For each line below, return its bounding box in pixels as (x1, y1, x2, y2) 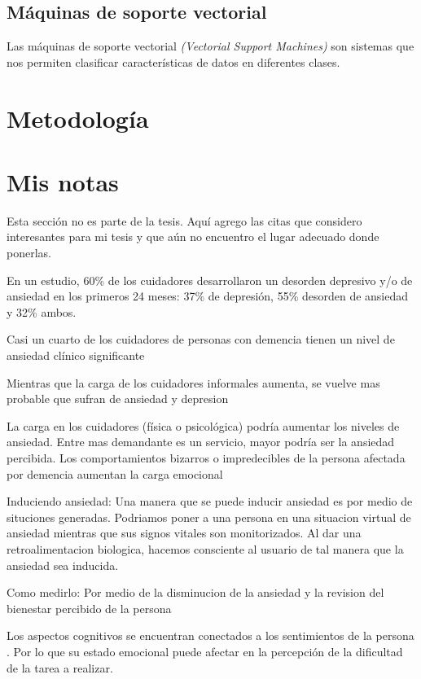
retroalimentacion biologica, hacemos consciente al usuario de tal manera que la (7, 540, 404, 557)
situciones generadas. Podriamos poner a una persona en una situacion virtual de (7, 508, 411, 525)
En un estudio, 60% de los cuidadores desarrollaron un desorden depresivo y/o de (7, 271, 413, 288)
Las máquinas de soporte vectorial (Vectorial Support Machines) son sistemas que (7, 37, 414, 55)
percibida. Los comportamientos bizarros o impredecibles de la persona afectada (7, 449, 406, 467)
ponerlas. (7, 244, 51, 261)
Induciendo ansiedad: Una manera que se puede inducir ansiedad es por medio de (7, 493, 413, 510)
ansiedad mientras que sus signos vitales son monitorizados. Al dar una (7, 524, 362, 541)
